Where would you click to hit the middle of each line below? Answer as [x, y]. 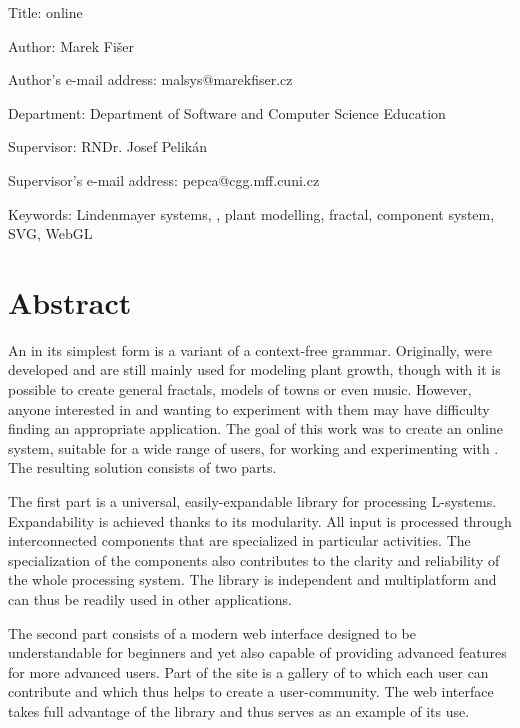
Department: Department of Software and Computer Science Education [227, 112]
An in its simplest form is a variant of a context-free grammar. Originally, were [250, 349]
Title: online [45, 12]
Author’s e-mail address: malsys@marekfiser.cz [150, 79]
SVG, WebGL [50, 233]
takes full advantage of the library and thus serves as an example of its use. [239, 710]
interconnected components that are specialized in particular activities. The [239, 540]
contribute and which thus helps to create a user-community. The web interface [251, 691]
